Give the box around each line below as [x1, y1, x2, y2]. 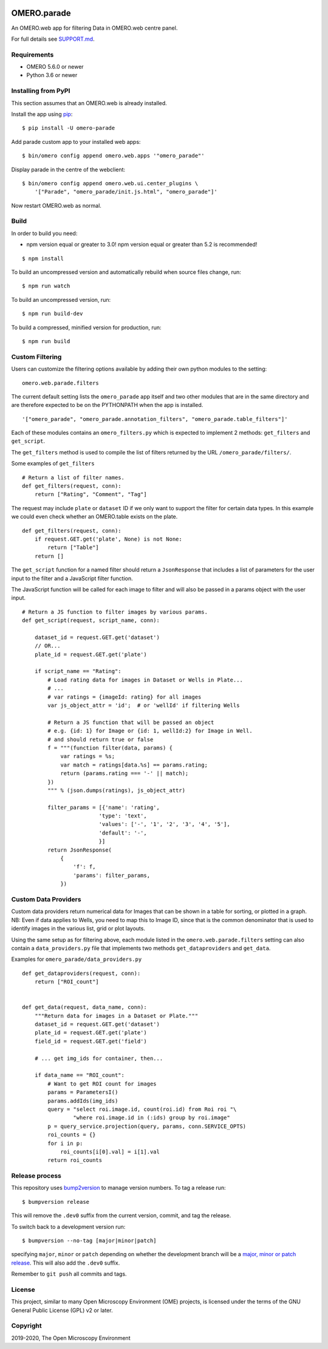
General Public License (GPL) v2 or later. [11, 1306, 113, 1314]
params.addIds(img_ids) [47, 1097, 118, 1104]
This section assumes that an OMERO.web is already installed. [11, 99, 167, 106]
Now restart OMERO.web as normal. [11, 202, 101, 209]
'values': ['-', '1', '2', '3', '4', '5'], [98, 821, 230, 828]
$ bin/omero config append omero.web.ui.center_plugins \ [22, 180, 199, 186]
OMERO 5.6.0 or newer [26, 63, 84, 70]
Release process [11, 1172, 62, 1180]
